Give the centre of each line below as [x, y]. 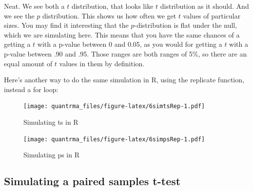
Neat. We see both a [34, 6]
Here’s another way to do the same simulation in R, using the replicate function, [124, 80]
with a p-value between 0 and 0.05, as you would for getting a [130, 44]
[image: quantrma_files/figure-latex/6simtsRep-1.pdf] [114, 106]
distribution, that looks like [112, 6]
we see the [19, 15]
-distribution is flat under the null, [186, 25]
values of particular [212, 15]
